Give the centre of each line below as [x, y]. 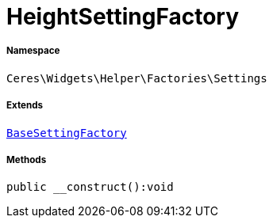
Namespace [33, 51]
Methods [27, 159]
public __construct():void [90, 187]
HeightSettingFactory [123, 17]
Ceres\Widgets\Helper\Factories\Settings [137, 78]
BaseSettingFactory [67, 133]
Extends [25, 106]
